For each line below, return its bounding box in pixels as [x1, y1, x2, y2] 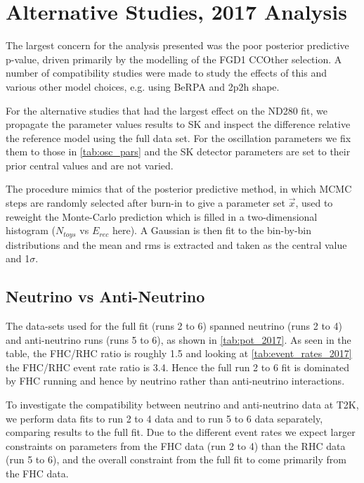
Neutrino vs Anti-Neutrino [6, 285, 205, 307]
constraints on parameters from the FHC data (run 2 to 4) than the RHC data [6, 438, 346, 453]
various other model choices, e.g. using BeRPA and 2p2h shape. [6, 79, 280, 94]
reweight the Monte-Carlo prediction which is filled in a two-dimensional [6, 209, 318, 224]
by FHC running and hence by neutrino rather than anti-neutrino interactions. [6, 373, 345, 388]
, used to [295, 195, 333, 210]
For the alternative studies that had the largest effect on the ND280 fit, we [6, 103, 328, 117]
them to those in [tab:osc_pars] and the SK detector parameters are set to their [6, 144, 351, 159]
